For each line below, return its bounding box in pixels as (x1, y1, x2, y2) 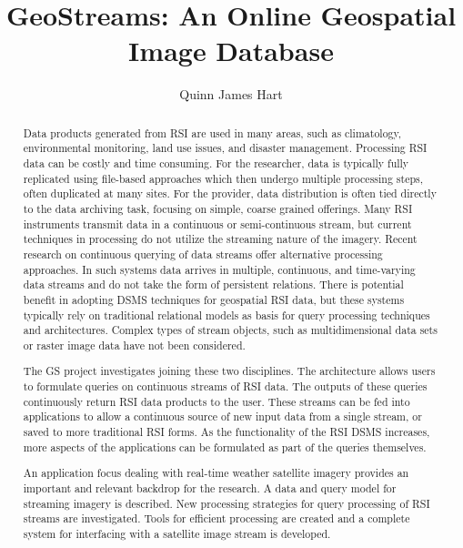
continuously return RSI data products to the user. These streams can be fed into (23, 393, 410, 409)
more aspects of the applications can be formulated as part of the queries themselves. (23, 439, 427, 454)
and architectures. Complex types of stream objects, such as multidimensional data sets (23, 322, 438, 338)
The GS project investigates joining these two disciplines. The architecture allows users (23, 363, 436, 379)
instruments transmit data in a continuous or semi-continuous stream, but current (23, 216, 412, 231)
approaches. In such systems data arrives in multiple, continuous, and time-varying (23, 261, 416, 277)
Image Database (128, 32, 334, 69)
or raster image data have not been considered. (23, 337, 246, 352)
